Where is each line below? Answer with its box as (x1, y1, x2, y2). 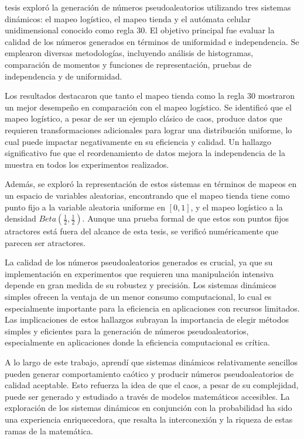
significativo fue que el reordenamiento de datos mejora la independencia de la (5, 147, 285, 159)
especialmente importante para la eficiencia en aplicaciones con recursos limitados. (5, 302, 300, 314)
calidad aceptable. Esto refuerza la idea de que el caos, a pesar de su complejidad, (5, 379, 299, 391)
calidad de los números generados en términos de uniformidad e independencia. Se (5, 35, 299, 47)
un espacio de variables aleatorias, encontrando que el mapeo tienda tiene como (5, 189, 290, 201)
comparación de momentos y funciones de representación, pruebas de (5, 58, 252, 70)
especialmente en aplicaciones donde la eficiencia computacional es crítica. (5, 336, 270, 348)
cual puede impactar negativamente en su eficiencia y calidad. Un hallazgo (5, 135, 272, 147)
